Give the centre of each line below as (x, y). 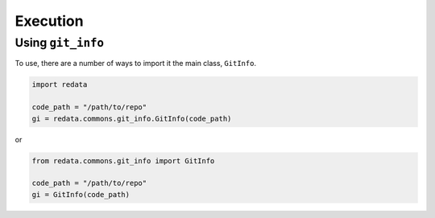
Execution (49, 21)
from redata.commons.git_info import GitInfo (123, 160)
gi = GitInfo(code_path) (81, 194)
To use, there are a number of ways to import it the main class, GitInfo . (136, 64)
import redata (60, 85)
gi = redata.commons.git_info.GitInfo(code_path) (132, 118)
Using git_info (60, 43)
